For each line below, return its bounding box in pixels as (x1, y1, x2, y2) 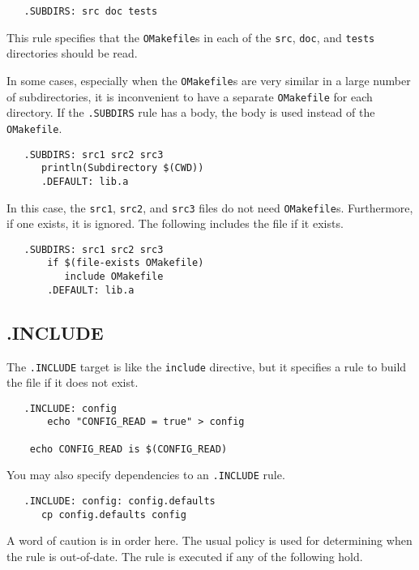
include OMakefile (64, 271, 164, 283)
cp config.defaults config (41, 508, 186, 521)
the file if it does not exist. (6, 374, 139, 391)
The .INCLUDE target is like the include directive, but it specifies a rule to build (6, 358, 407, 375)
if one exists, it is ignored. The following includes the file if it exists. (6, 215, 344, 232)
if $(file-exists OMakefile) (47, 257, 204, 269)
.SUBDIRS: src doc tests (24, 6, 158, 17)
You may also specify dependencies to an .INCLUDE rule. (6, 466, 285, 483)
